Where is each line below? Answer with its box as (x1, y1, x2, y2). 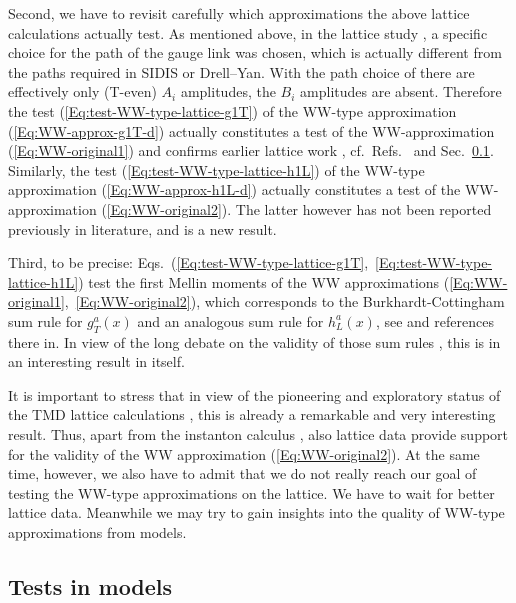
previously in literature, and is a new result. (8, 218, 277, 239)
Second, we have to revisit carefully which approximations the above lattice (8, 3, 470, 23)
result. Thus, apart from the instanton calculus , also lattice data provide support (8, 424, 509, 445)
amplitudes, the (180, 81, 276, 102)
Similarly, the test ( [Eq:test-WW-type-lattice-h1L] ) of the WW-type (8, 159, 425, 180)
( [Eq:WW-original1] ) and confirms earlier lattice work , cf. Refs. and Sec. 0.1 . (8, 140, 494, 161)
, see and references (375, 310, 494, 331)
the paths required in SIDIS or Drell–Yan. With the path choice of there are (8, 61, 475, 82)
